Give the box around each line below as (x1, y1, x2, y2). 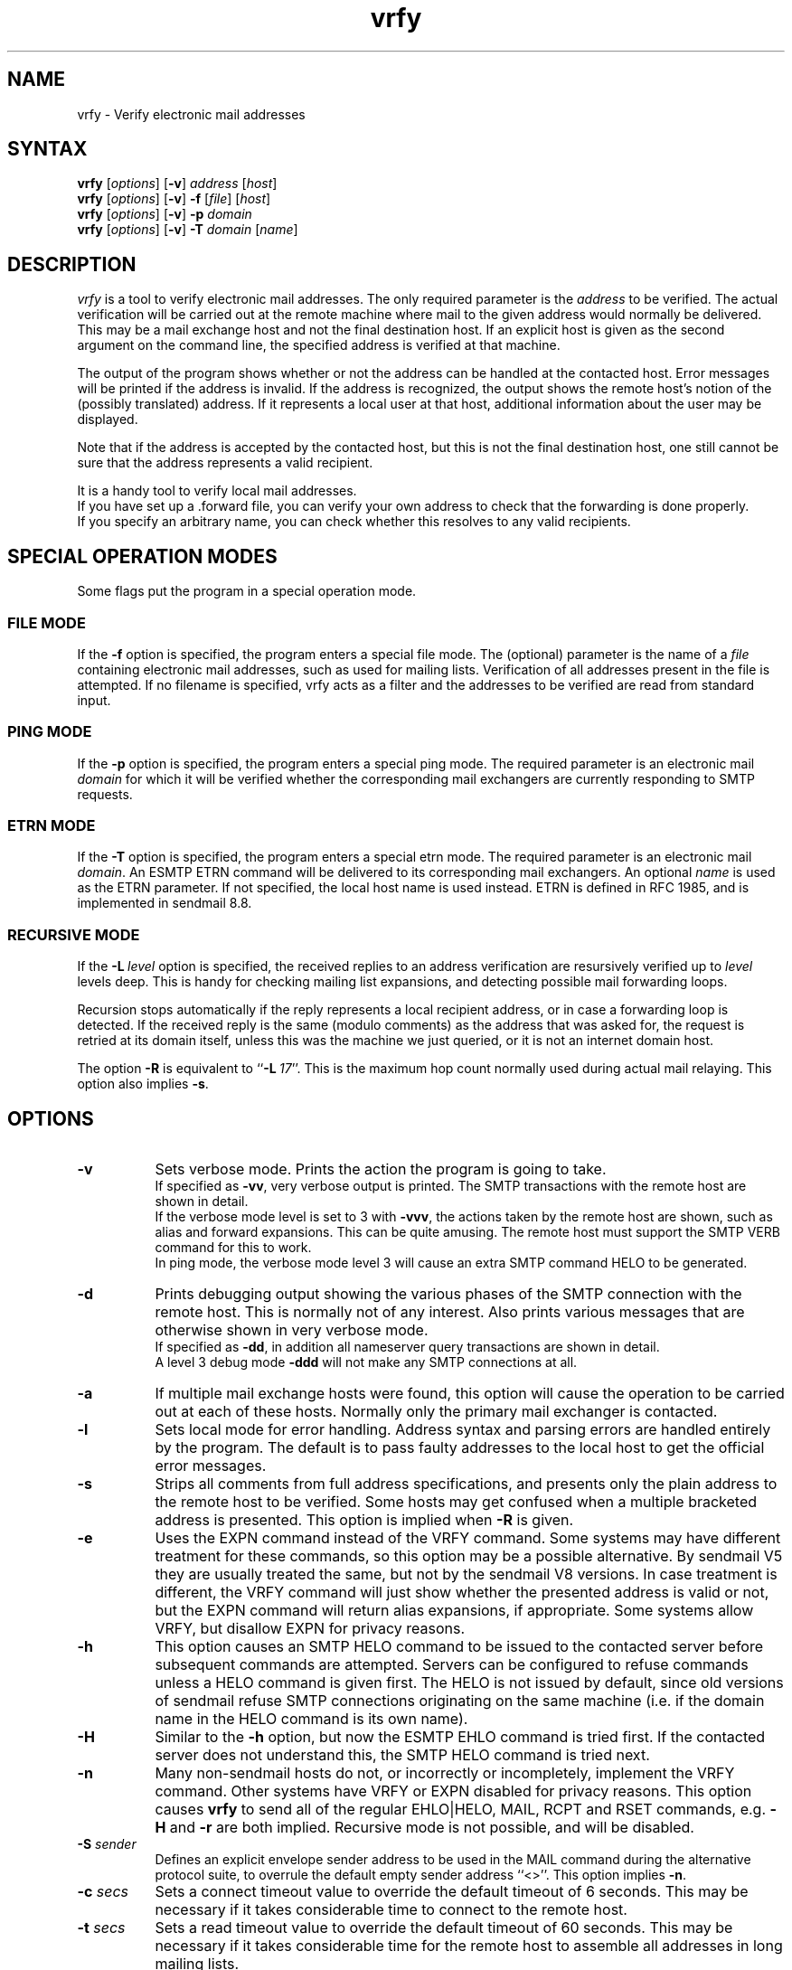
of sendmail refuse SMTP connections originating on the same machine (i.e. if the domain (155, 1691, 765, 1710)
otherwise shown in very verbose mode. (155, 1320, 429, 1339)
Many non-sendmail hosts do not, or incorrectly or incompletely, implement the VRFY (155, 1763, 735, 1782)
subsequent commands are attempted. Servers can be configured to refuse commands (155, 1654, 749, 1673)
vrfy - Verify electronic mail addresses (77, 106, 306, 122)
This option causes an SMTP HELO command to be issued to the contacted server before (155, 1636, 764, 1655)
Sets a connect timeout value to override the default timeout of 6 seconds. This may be (155, 1881, 749, 1900)
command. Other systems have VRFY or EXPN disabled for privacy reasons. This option (155, 1781, 752, 1800)
